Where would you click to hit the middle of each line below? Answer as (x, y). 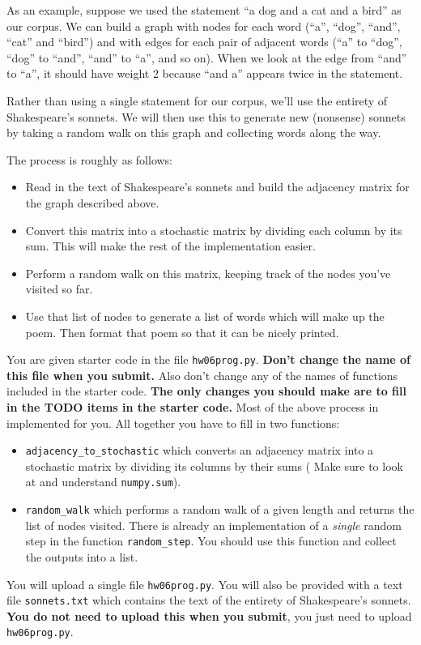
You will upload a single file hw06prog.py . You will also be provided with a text (205, 584)
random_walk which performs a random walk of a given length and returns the (220, 509)
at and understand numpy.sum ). (103, 482)
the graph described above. (92, 202)
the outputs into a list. (82, 556)
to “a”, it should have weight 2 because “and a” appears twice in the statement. (205, 73)
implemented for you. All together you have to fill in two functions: (173, 423)
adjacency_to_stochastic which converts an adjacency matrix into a (200, 450)
